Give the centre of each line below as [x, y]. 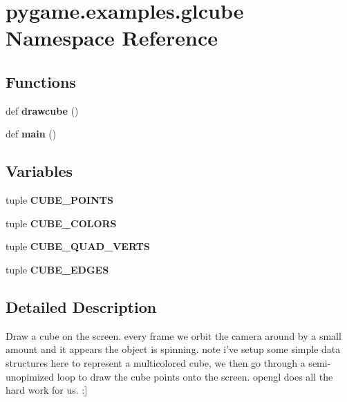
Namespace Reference [112, 38]
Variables [39, 171]
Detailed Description [81, 306]
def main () [31, 134]
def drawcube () [42, 110]
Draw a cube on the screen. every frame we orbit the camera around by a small [173, 335]
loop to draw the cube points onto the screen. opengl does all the [195, 376]
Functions [41, 81]
